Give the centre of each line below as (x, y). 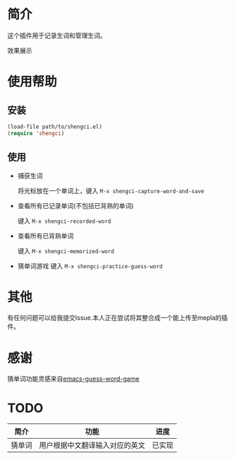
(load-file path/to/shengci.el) (55, 127)
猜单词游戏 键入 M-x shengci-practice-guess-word (90, 265)
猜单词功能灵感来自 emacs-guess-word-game (73, 379)
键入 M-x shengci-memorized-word (66, 251)
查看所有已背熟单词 (46, 236)
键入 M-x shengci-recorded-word (64, 221)
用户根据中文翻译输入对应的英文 (92, 445)
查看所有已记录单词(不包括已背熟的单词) (76, 205)
